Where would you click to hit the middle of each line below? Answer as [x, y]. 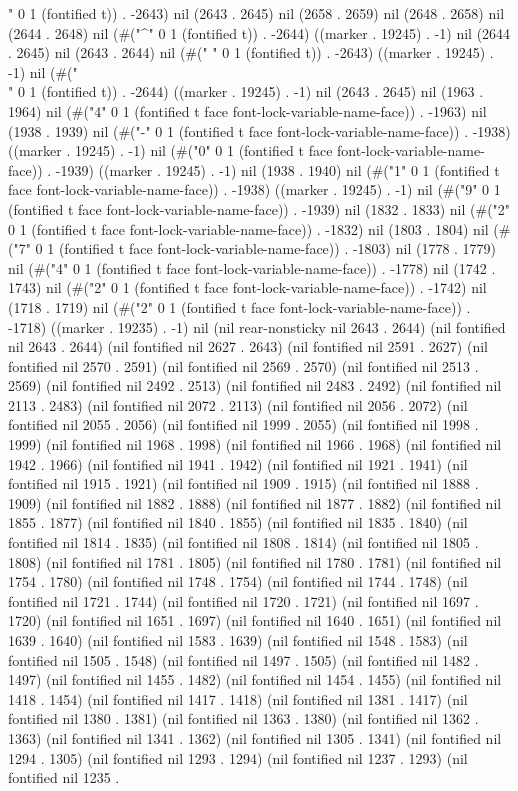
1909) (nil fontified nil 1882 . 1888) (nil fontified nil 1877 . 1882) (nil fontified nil [255, 502]
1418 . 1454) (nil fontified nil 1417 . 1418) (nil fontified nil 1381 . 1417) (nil [238, 698]
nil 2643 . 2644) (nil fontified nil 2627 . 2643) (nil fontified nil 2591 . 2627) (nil [248, 346]
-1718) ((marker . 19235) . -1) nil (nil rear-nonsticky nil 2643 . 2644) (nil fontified [257, 326]
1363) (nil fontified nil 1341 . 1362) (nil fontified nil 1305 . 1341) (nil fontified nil [255, 737]
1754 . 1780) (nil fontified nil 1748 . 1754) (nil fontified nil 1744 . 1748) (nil [238, 581]
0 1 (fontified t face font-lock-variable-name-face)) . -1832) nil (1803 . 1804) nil [248, 228]
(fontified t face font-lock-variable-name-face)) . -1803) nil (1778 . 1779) [277, 248]
